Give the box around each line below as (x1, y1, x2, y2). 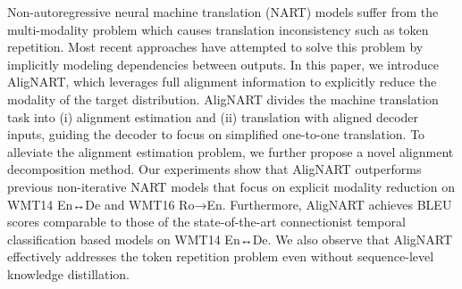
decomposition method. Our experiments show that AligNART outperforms (7, 160, 422, 178)
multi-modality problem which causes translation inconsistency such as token (7, 20, 429, 38)
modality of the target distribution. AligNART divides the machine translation (7, 89, 439, 108)
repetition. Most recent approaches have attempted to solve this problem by (7, 37, 424, 56)
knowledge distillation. (7, 264, 130, 283)
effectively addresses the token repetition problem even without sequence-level (7, 247, 434, 266)
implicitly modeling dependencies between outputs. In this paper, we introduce (7, 54, 439, 73)
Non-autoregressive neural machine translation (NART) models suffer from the (7, 3, 439, 21)
